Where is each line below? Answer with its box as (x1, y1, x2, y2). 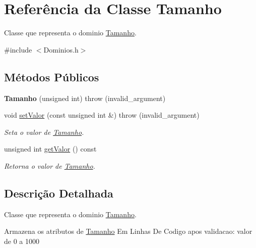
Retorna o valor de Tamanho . (4, 160, 95, 171)
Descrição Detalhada (4, 185, 113, 201)
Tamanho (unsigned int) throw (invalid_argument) (4, 92, 166, 103)
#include (4, 44, 32, 55)
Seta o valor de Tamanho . (4, 126, 84, 137)
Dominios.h (43, 44, 79, 55)
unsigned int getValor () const (4, 143, 97, 154)
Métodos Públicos (4, 69, 99, 84)
